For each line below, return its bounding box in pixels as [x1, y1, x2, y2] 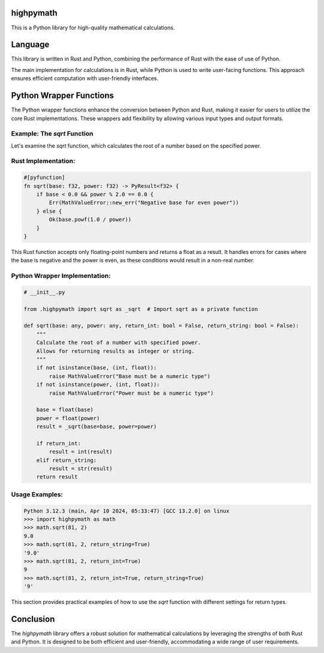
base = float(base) [36, 406, 94, 414]
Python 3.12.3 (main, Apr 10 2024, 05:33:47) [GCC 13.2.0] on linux [23, 507, 230, 514]
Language [11, 40, 50, 50]
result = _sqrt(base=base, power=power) [36, 423, 157, 430]
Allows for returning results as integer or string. [36, 348, 195, 354]
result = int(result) [49, 448, 113, 456]
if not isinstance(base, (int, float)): [36, 364, 157, 372]
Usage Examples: [11, 490, 63, 498]
